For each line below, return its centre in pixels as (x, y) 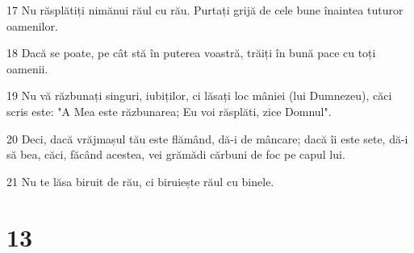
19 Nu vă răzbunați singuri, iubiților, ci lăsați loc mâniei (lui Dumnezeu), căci (199, 95)
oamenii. (27, 68)
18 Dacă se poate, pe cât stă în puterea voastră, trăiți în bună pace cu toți (191, 53)
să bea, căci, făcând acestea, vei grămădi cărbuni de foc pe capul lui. (176, 154)
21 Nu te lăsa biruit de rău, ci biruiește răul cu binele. (140, 181)
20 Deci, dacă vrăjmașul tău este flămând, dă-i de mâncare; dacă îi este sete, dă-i (207, 138)
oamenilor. (32, 25)
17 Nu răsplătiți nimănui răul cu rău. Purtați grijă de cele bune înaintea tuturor (205, 10)
